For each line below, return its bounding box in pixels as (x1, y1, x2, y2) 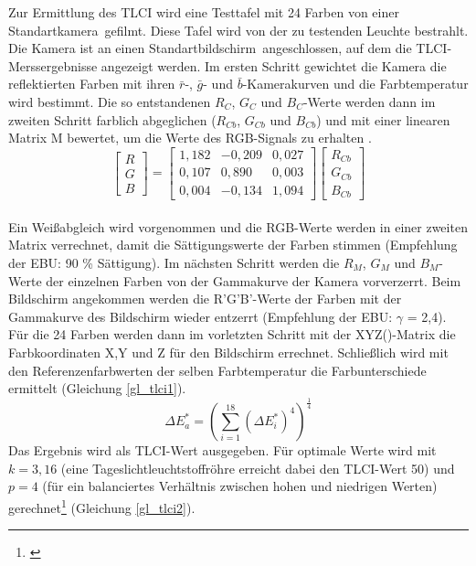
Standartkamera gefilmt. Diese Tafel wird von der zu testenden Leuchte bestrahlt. (8, 20, 469, 39)
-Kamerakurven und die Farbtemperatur (242, 74, 469, 93)
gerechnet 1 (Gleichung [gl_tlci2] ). (8, 495, 196, 517)
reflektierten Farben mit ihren (8, 74, 175, 93)
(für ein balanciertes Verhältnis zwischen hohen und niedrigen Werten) (42, 476, 438, 496)
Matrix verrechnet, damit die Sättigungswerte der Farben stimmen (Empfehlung (8, 235, 458, 254)
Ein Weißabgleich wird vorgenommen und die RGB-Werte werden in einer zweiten (8, 217, 468, 236)
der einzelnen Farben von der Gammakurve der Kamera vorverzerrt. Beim (46, 271, 461, 290)
